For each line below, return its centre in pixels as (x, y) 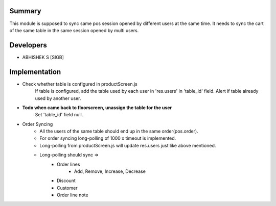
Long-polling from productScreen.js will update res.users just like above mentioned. (128, 145)
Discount (66, 181)
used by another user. (58, 98)
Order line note (73, 195)
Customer (67, 188)
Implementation (35, 72)
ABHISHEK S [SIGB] (43, 57)
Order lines (68, 164)
